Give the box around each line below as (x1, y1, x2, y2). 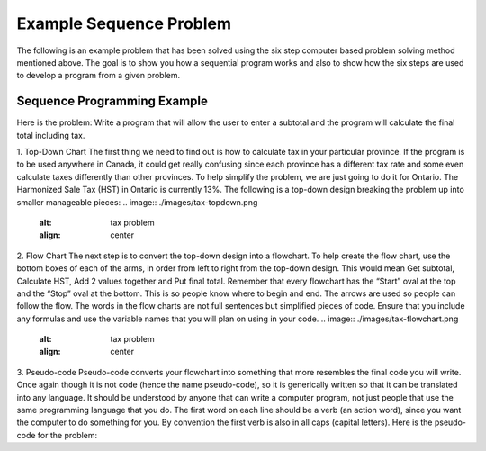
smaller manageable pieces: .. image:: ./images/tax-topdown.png (16, 196, 258, 207)
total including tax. (16, 130, 85, 140)
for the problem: (37, 429, 98, 440)
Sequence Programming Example (16, 94, 209, 109)
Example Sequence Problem (16, 14, 232, 33)
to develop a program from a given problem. (16, 70, 180, 81)
